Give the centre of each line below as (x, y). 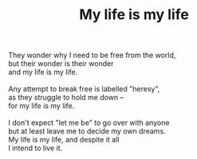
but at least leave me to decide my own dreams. (87, 131)
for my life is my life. (41, 106)
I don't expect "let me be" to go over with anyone (89, 123)
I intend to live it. (35, 148)
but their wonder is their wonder (61, 64)
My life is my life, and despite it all (64, 140)
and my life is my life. (43, 72)
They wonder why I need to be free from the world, (92, 55)
